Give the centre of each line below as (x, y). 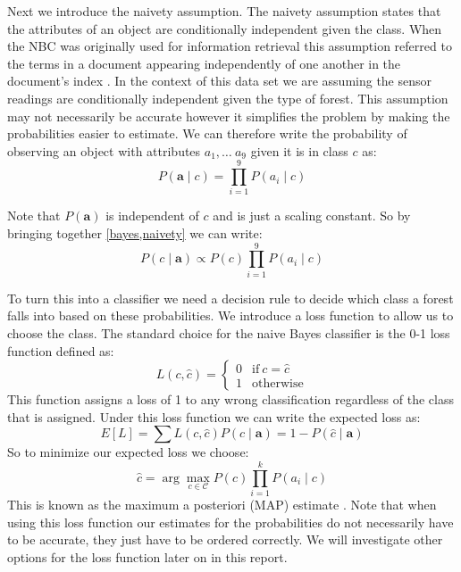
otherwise (278, 383)
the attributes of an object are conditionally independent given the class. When (225, 28)
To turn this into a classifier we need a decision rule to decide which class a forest (230, 298)
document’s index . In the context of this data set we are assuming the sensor (220, 81)
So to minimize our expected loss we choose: (128, 452)
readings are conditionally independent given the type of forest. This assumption (228, 98)
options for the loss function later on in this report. (147, 556)
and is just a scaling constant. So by (312, 216)
